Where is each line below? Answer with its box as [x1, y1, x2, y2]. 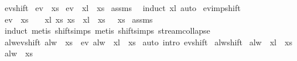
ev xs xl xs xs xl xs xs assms [4, 13, 153, 25]
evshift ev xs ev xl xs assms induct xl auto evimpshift [4, 2, 241, 13]
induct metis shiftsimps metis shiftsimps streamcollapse [4, 24, 210, 37]
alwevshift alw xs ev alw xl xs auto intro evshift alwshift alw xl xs [4, 35, 292, 48]
